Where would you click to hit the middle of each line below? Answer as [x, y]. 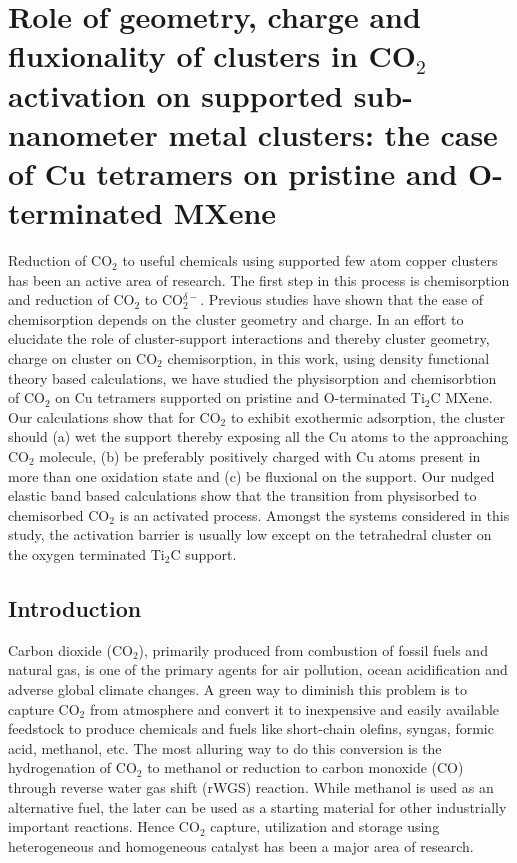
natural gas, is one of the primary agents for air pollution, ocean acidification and [258, 669]
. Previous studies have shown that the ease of [342, 299]
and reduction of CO [71, 299]
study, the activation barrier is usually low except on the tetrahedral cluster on [250, 534]
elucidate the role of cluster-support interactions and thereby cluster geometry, [249, 338]
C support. [203, 553]
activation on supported [175, 94]
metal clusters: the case [333, 133]
